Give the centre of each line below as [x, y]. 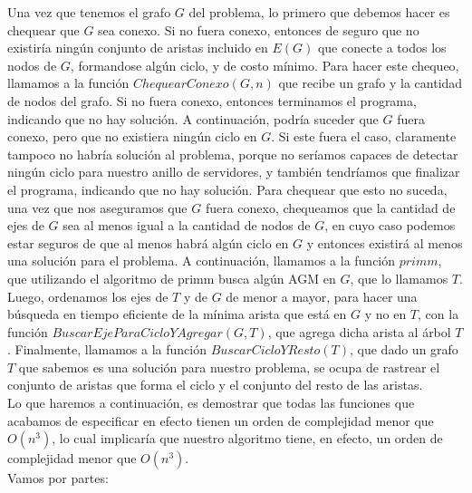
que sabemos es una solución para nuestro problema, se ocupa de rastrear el [229, 367]
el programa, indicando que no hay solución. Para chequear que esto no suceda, [227, 189]
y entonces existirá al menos [385, 242]
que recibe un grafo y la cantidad [371, 83]
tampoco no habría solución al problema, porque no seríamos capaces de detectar [233, 154]
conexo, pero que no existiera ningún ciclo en [132, 136]
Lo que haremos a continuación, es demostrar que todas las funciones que [211, 403]
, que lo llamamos [399, 278]
